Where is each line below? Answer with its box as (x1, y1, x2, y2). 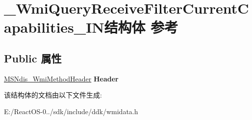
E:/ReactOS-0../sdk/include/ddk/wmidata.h (4, 106, 138, 116)
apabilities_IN (4, 17, 104, 37)
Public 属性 (4, 50, 62, 65)
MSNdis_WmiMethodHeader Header (4, 73, 119, 83)
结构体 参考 (104, 17, 178, 37)
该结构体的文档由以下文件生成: (4, 90, 102, 100)
